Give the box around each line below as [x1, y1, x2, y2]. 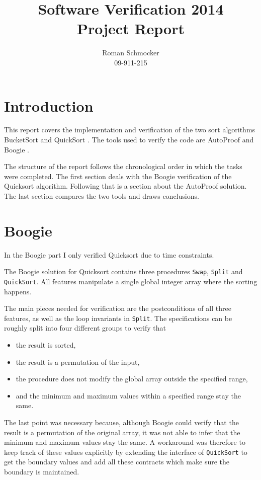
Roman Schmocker [102, 47, 159, 58]
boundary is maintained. [4, 466, 79, 477]
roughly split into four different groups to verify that [4, 323, 166, 333]
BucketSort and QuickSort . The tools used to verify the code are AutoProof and [4, 134, 254, 145]
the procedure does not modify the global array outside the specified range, [16, 373, 248, 384]
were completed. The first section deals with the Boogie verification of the [4, 171, 232, 181]
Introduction [4, 95, 94, 116]
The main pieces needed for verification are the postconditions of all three [4, 303, 231, 313]
